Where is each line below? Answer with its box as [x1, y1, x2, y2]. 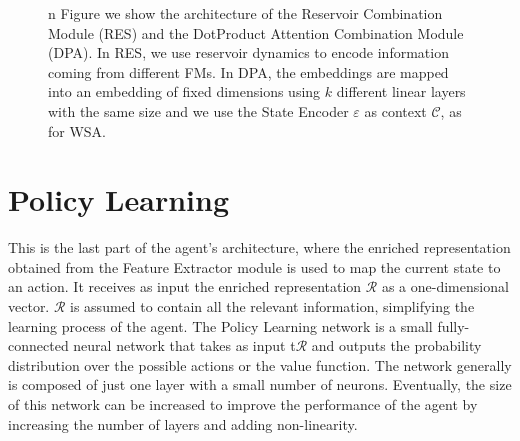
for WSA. [48, 120, 107, 141]
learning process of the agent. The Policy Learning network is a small [8, 315, 433, 336]
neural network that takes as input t [73, 335, 296, 356]
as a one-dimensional [381, 276, 509, 297]
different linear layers [336, 81, 466, 102]
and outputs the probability [311, 335, 482, 356]
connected [8, 335, 69, 356]
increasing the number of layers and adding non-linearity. [8, 413, 358, 434]
